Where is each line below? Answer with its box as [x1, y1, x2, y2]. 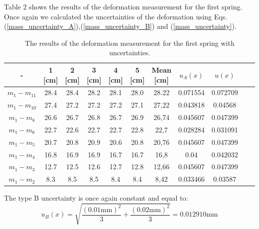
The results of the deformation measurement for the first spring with [25, 37, 235, 48]
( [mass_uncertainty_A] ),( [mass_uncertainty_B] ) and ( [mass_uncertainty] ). [4, 21, 237, 31]
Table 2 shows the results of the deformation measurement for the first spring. [4, 1, 243, 11]
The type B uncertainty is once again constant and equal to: [4, 193, 188, 203]
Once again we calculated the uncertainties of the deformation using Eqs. [4, 11, 228, 21]
